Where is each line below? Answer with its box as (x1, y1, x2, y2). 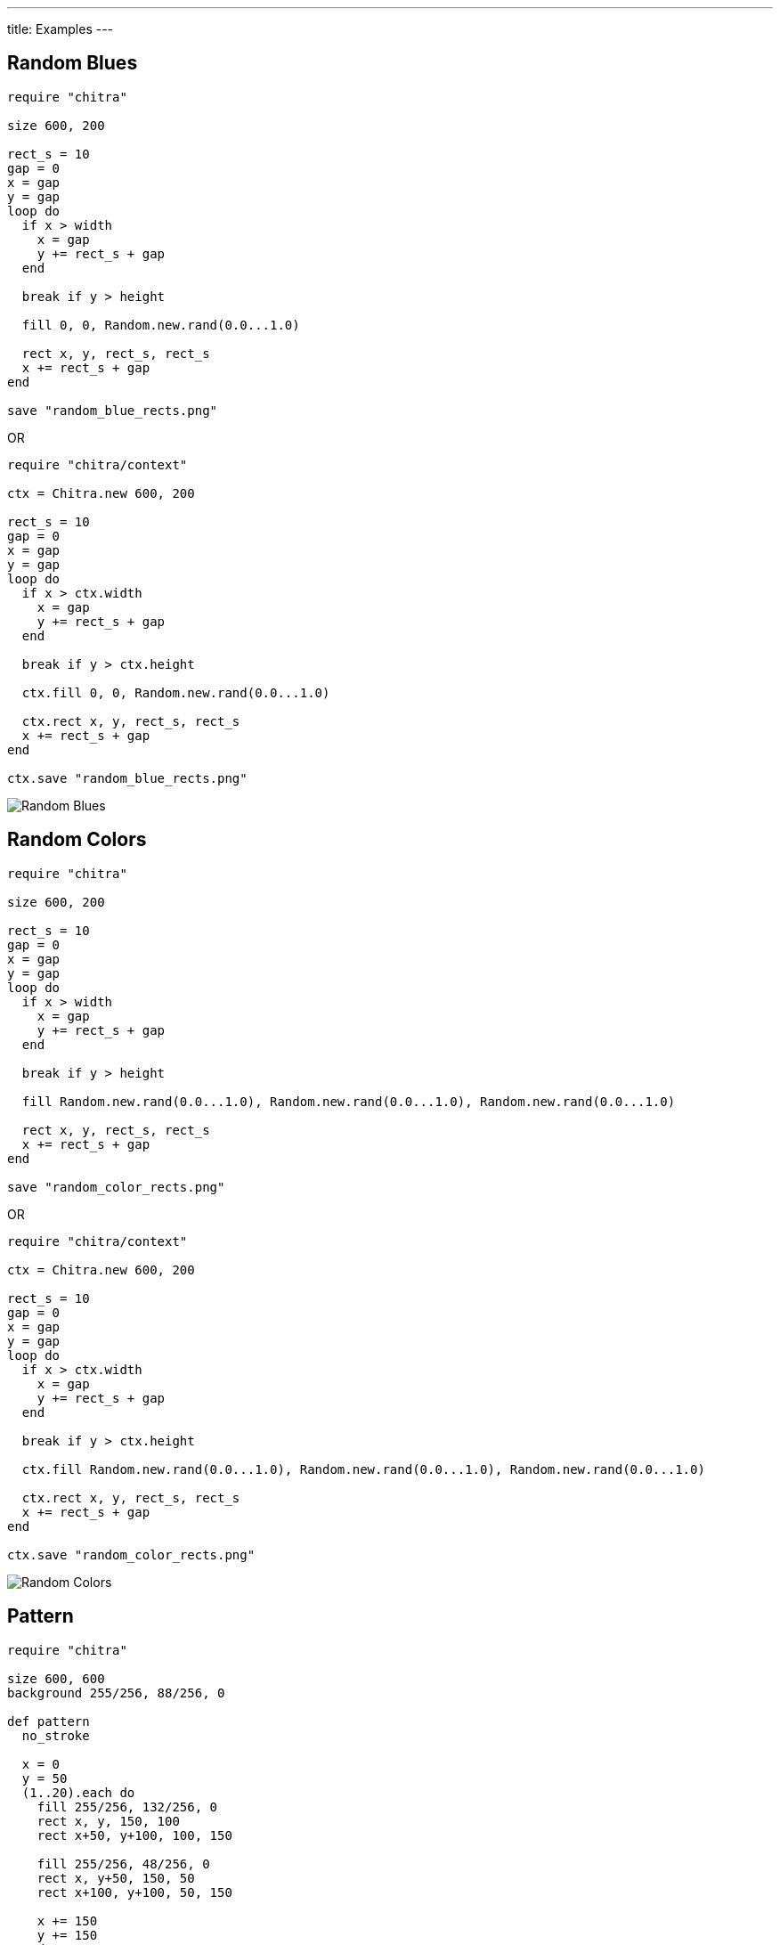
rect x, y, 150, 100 (37, 1813, 180, 1828)
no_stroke (21, 1728, 90, 1743)
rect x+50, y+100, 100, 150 (37, 1827, 232, 1843)
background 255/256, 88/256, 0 (7, 1685, 225, 1700)
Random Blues (7, 52, 138, 75)
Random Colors (7, 828, 147, 851)
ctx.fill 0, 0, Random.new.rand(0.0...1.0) (21, 685, 330, 700)
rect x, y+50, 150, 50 (37, 1870, 195, 1885)
